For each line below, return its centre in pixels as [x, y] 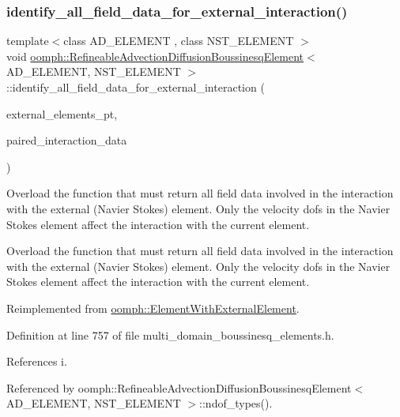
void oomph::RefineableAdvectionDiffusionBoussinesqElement [155, 56]
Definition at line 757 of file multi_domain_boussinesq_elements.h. [170, 334]
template [28, 41]
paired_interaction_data [67, 140]
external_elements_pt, [62, 113]
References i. [37, 361]
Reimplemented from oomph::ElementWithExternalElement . [153, 308]
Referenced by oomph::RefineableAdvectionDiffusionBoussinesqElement [179, 387]
